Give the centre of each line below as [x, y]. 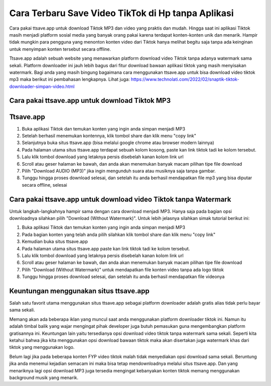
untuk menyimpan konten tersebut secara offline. [60, 49]
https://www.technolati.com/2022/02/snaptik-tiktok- [185, 79]
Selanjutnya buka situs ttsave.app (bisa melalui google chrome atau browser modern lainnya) [118, 143]
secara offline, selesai [44, 185]
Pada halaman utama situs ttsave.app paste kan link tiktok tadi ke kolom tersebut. [106, 248]
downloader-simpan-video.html [42, 86]
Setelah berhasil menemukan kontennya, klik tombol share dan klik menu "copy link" [109, 136]
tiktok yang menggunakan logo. [42, 347]
